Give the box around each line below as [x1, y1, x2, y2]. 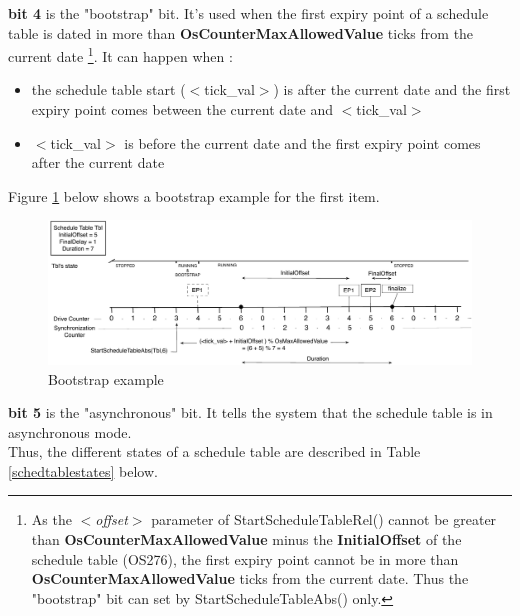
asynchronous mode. [8, 421, 132, 442]
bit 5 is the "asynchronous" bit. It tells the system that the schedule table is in [8, 402, 493, 423]
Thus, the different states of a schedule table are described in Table [8, 441, 421, 462]
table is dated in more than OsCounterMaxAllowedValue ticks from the [8, 22, 474, 43]
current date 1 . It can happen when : [8, 43, 233, 66]
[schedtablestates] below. [8, 460, 158, 481]
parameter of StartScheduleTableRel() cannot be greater [151, 509, 497, 530]
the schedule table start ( [31, 79, 186, 100]
